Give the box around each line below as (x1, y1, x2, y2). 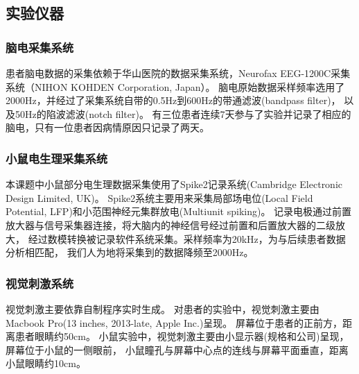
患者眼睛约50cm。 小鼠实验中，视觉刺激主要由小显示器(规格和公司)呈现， (15, 329, 349, 343)
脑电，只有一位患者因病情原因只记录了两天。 (6, 120, 209, 135)
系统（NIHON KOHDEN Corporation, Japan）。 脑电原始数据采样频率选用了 (6, 79, 345, 94)
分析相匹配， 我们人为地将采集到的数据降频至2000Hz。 (6, 245, 254, 260)
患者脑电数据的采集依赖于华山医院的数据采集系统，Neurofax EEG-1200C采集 (6, 66, 351, 80)
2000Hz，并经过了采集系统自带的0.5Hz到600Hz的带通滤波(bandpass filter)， (6, 93, 341, 108)
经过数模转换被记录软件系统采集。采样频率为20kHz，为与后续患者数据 (28, 231, 346, 246)
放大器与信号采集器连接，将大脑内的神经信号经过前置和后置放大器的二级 (6, 217, 335, 232)
